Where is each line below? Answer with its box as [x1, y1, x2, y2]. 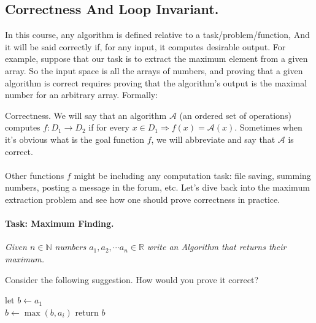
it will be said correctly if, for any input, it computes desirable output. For [5, 40, 286, 53]
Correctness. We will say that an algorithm [5, 108, 167, 121]
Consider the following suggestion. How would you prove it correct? [5, 273, 258, 286]
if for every [88, 121, 129, 134]
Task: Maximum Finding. [5, 217, 114, 230]
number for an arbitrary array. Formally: [5, 88, 158, 101]
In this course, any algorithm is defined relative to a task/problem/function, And [5, 28, 310, 41]
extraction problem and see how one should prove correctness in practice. [5, 192, 280, 205]
